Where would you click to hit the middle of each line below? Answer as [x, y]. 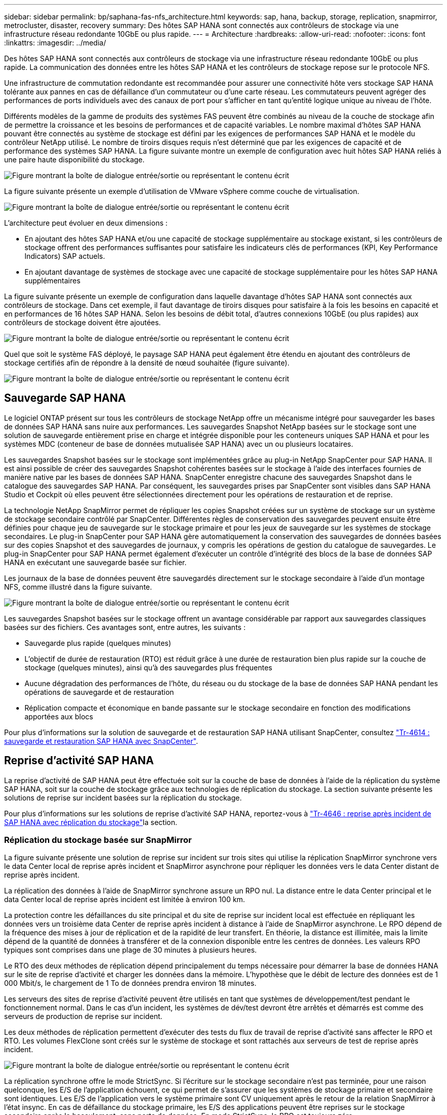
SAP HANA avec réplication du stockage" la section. [91, 822]
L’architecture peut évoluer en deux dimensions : [86, 223]
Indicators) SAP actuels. [65, 256]
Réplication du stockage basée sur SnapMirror [98, 840]
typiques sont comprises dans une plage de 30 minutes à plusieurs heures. [131, 950]
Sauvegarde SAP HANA [65, 398]
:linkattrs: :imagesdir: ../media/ [55, 43]
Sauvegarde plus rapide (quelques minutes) [98, 643]
